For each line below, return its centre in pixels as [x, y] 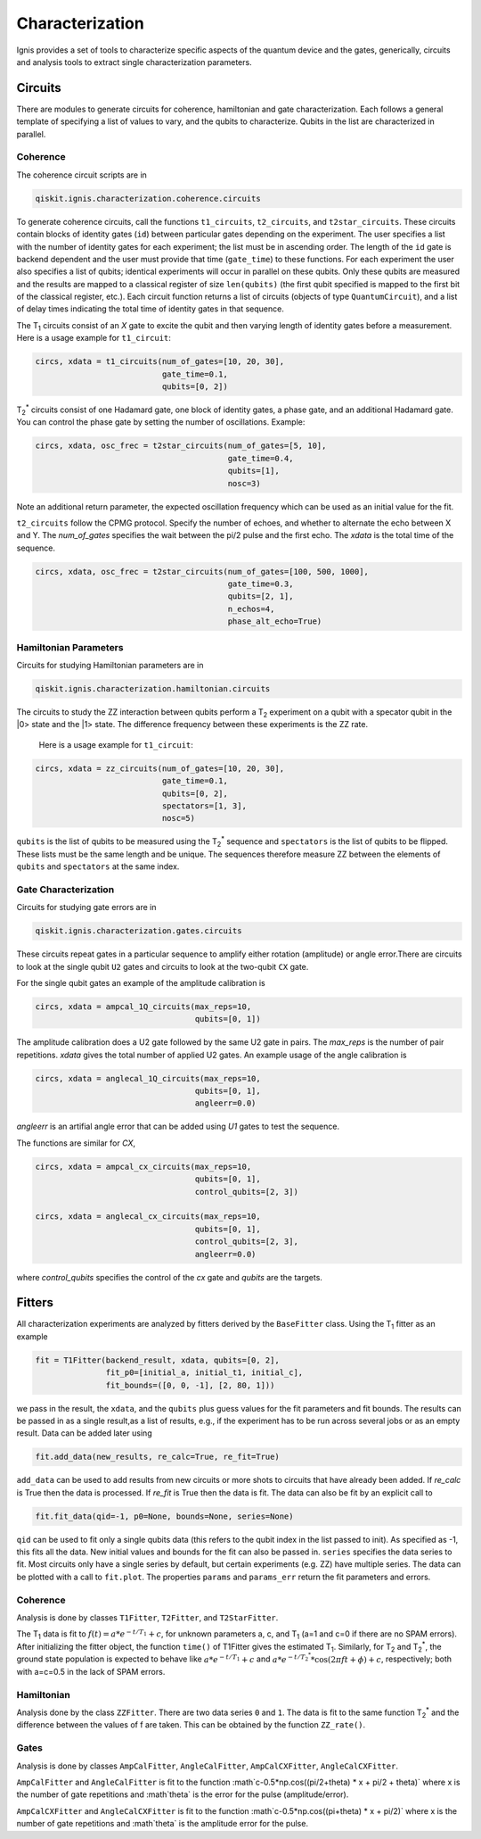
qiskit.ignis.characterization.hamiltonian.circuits [153, 688]
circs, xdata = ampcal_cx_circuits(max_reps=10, [143, 1166]
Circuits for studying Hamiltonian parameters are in [110, 665]
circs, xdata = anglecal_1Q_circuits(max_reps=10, [148, 1078]
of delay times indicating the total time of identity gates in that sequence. [150, 309]
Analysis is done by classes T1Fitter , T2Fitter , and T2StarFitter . [147, 1618]
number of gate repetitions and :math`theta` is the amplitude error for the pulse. [163, 1824]
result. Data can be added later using [84, 1433]
